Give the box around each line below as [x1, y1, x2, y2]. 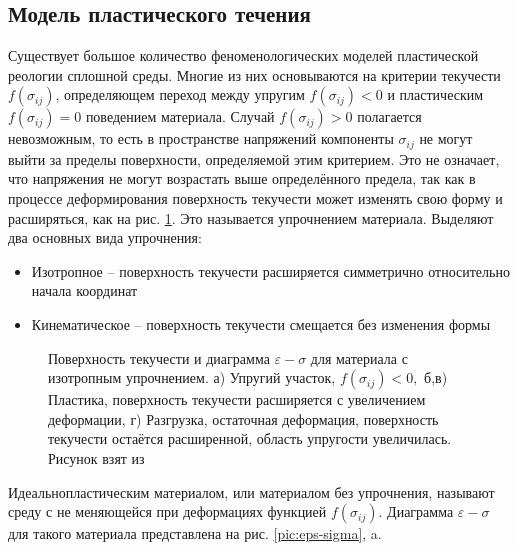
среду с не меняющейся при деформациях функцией [8, 501, 327, 522]
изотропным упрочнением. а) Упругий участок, [48, 367, 336, 388]
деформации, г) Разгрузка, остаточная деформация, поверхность [48, 408, 439, 429]
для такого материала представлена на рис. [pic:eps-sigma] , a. [8, 523, 382, 544]
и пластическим [387, 84, 484, 105]
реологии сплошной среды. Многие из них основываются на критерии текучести [8, 64, 501, 85]
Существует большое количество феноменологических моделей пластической [8, 45, 479, 66]
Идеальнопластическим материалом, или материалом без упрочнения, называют [8, 481, 495, 502]
